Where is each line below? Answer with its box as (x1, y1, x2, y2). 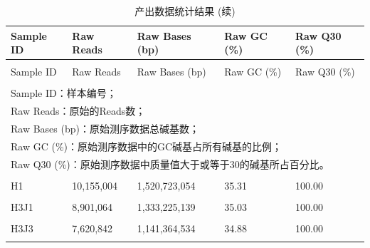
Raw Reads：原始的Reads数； (11, 103, 146, 118)
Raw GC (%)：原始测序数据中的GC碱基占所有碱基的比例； (11, 138, 282, 153)
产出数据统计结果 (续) (134, 4, 236, 18)
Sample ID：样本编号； (11, 86, 117, 100)
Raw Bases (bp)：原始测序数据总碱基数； (11, 121, 199, 136)
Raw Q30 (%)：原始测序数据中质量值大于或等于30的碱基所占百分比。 (11, 156, 329, 171)
